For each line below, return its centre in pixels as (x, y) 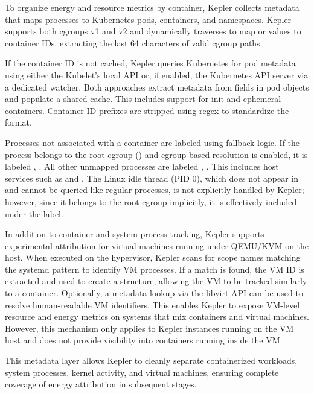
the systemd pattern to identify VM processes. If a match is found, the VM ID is (155, 269)
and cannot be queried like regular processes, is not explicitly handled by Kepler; (155, 190)
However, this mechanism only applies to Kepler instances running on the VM (149, 328)
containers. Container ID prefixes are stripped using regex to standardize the (147, 110)
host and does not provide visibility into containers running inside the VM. (144, 340)
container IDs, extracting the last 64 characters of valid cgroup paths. (134, 43)
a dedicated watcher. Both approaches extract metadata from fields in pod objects (157, 87)
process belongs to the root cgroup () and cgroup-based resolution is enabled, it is (156, 154)
